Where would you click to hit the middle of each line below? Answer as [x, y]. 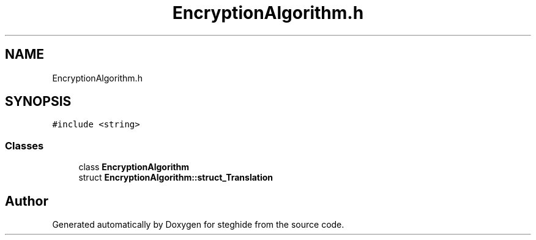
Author [27, 201]
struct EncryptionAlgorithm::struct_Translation [176, 178]
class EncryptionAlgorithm [134, 167]
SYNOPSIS [38, 102]
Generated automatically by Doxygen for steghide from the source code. [198, 225]
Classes [24, 145]
